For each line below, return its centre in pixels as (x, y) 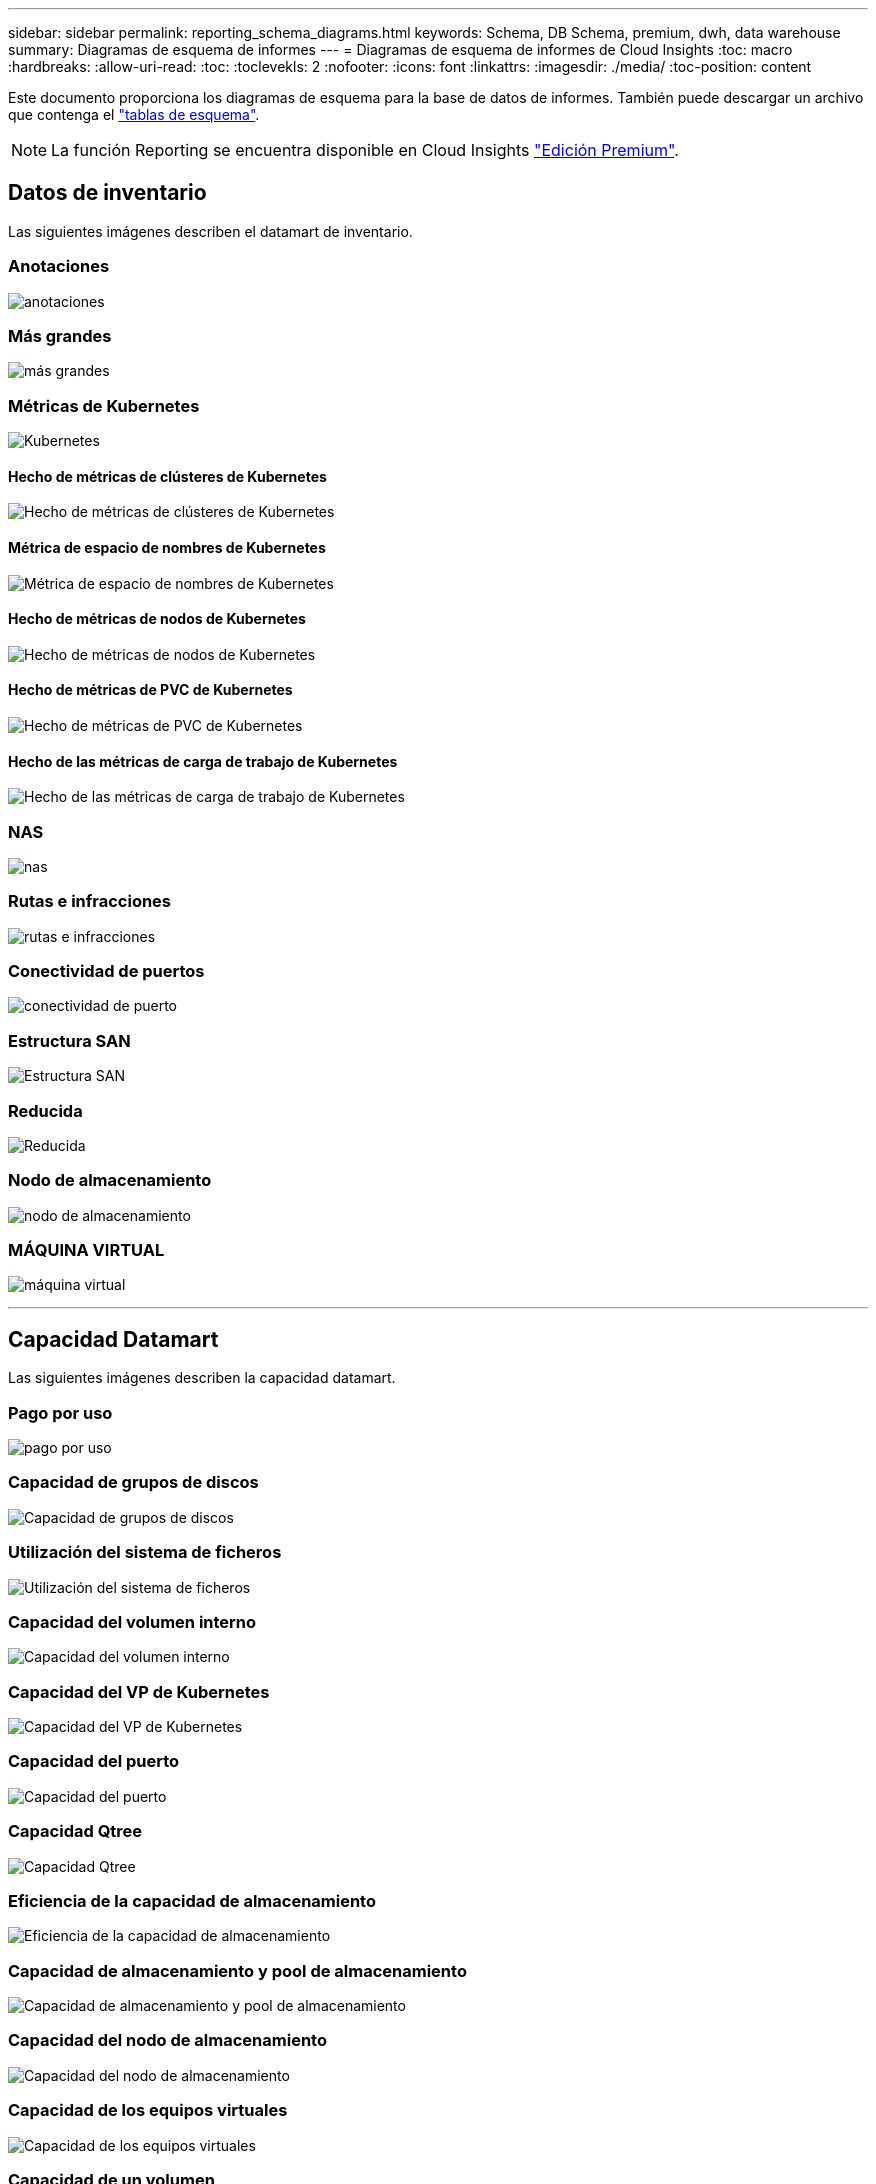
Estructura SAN (69, 1040)
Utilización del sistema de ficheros (145, 1552)
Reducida (45, 1110)
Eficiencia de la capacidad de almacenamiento (192, 1900)
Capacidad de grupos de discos (133, 1482)
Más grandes (60, 335)
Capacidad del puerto (94, 1761)
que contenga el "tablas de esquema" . (134, 114)
